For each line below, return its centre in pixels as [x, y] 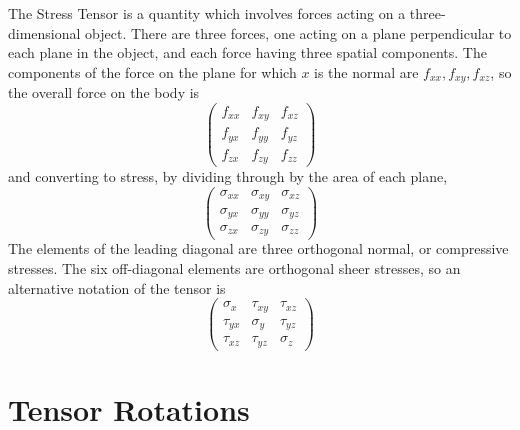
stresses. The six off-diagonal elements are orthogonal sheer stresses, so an [234, 268]
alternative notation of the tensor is [117, 287]
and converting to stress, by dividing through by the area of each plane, [228, 176]
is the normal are [366, 71]
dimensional [44, 32]
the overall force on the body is [104, 92]
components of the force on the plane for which [152, 71]
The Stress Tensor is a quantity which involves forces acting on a [207, 13]
